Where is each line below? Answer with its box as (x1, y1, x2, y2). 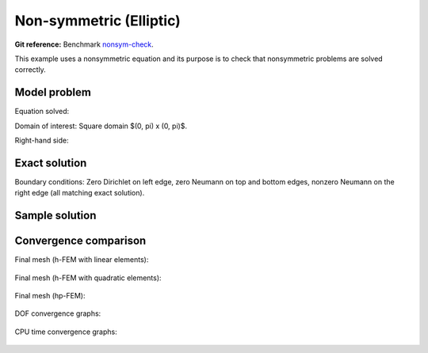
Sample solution (14, 209, 97, 222)
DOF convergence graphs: (14, 309, 101, 318)
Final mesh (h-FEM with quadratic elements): (14, 273, 162, 283)
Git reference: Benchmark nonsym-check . (14, 40, 154, 49)
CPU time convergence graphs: (14, 327, 118, 336)
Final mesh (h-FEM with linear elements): (14, 255, 149, 264)
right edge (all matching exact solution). (14, 188, 145, 198)
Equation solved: (14, 107, 70, 116)
